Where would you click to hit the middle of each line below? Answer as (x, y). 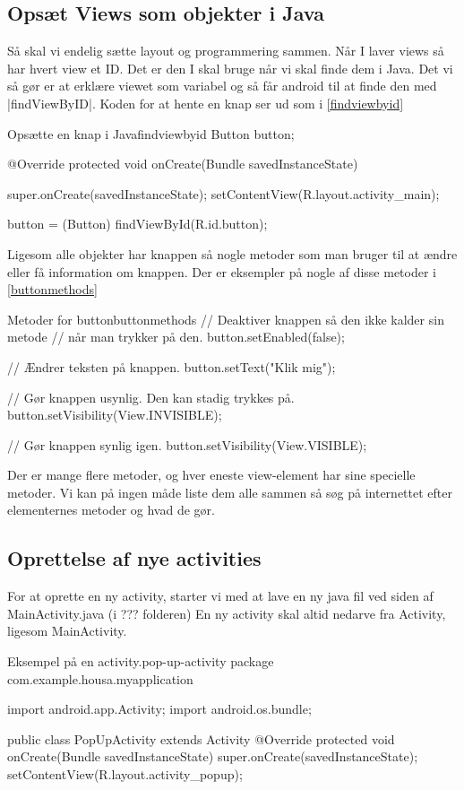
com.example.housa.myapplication (100, 678)
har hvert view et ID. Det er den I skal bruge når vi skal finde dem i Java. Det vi (230, 68)
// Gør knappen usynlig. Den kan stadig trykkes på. (151, 397)
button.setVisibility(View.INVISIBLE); (115, 415)
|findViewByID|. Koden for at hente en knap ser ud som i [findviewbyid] (206, 103)
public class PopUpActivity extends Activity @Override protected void (201, 738)
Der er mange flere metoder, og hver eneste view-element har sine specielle (211, 475)
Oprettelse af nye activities (134, 558)
